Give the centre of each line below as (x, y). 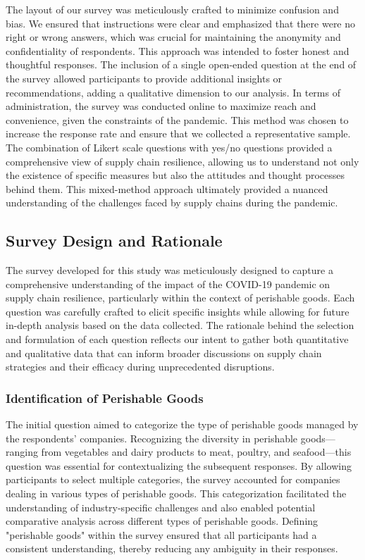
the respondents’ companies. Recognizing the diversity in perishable (152, 438)
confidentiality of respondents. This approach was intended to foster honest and (178, 50)
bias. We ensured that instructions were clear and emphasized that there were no (181, 23)
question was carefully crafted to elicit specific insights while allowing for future (178, 311)
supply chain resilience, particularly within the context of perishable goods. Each (180, 298)
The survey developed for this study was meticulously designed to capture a (169, 270)
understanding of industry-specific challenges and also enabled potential (161, 507)
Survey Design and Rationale (114, 241)
